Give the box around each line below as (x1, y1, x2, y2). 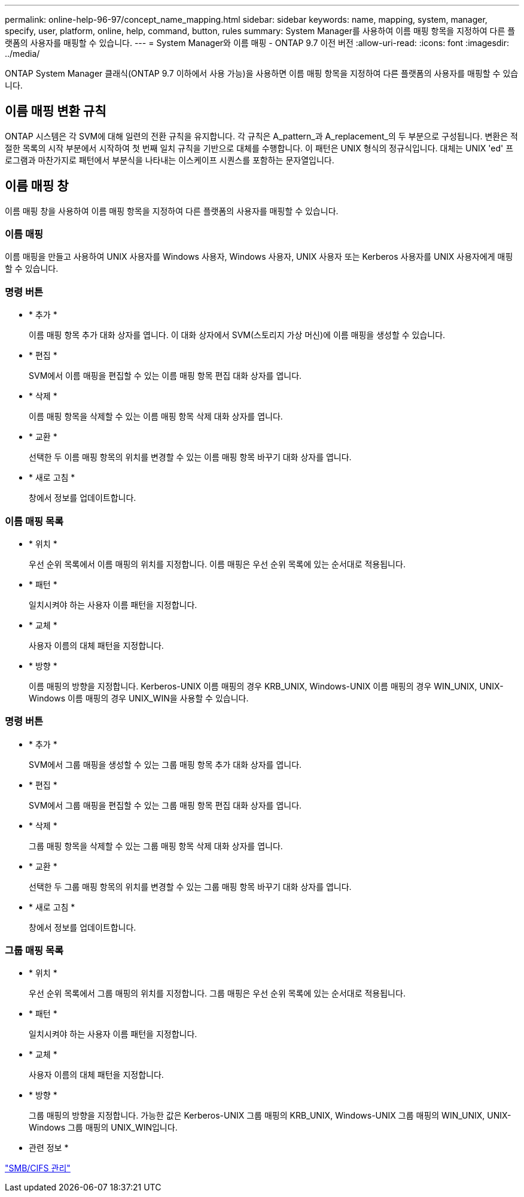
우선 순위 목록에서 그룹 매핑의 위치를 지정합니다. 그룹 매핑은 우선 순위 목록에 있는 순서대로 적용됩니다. (29, 988, 406, 999)
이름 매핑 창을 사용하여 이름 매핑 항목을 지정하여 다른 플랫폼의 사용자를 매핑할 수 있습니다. (5, 205, 339, 216)
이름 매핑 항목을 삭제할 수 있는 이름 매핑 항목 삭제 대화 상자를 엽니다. (29, 411, 283, 422)
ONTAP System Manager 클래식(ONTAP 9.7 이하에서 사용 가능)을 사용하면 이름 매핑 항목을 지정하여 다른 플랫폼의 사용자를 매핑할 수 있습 (5, 68, 519, 78)
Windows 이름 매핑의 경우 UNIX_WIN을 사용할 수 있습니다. (29, 692, 249, 703)
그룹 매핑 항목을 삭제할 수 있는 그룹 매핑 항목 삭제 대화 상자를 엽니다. (29, 840, 283, 851)
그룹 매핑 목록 (5, 944, 64, 957)
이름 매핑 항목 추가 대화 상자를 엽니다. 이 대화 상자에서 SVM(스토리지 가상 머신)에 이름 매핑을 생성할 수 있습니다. (29, 330, 446, 341)
